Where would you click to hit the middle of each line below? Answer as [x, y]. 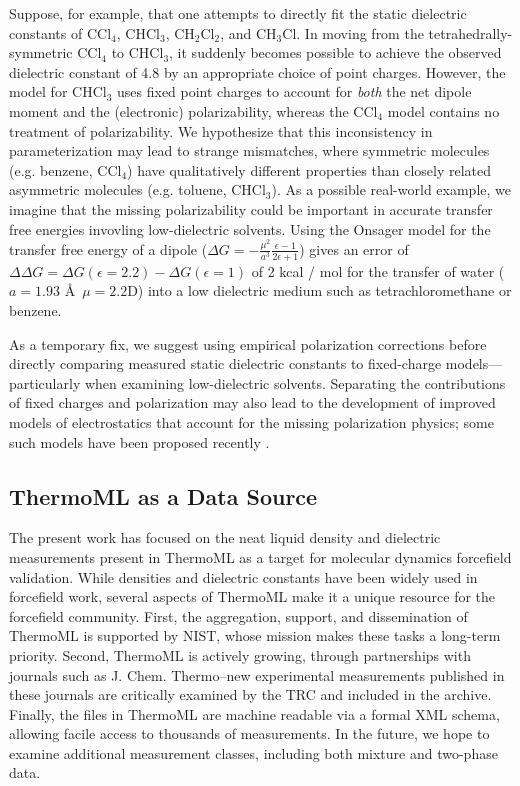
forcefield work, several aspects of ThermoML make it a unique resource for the [252, 596]
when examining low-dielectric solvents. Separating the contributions [295, 382]
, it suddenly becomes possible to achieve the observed [335, 52]
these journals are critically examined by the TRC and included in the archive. [250, 694]
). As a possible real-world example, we [391, 189]
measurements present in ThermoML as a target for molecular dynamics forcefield [260, 556]
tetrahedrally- [470, 32]
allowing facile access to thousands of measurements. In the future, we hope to [249, 733]
